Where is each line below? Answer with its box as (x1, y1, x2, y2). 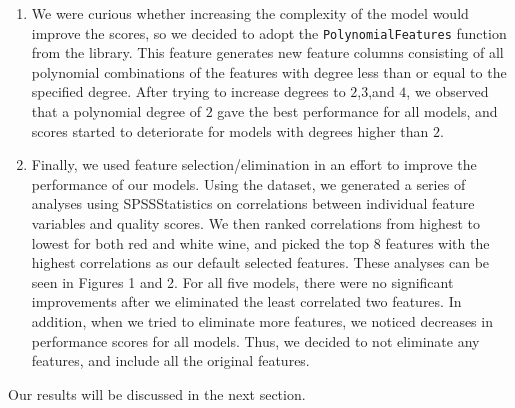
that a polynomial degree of (31, 101, 202, 122)
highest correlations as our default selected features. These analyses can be (31, 252, 490, 273)
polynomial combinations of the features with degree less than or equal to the (31, 61, 507, 82)
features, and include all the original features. (31, 350, 310, 371)
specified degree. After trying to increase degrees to (31, 81, 346, 102)
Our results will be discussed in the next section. (8, 383, 306, 404)
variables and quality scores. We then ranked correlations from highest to (31, 213, 481, 233)
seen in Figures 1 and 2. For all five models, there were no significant (31, 271, 454, 292)
